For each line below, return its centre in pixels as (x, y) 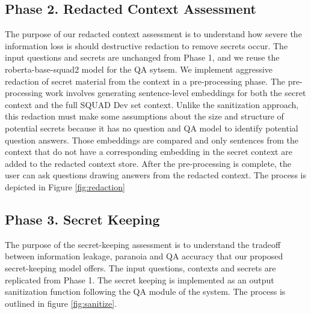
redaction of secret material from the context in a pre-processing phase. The (145, 81)
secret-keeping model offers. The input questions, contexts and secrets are (140, 267)
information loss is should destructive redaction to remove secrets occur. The (146, 45)
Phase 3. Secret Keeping (82, 219)
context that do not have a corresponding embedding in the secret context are (149, 152)
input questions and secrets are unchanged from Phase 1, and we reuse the (142, 57)
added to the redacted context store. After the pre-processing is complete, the (148, 163)
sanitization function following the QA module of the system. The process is (145, 291)
